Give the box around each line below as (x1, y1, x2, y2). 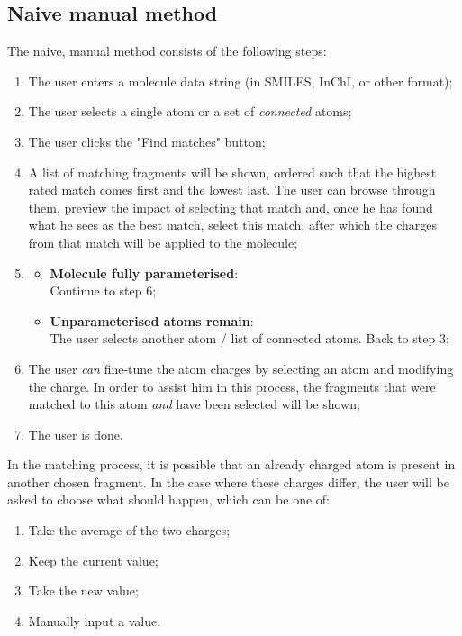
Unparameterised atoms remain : (50, 311, 254, 330)
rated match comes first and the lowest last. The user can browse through (28, 180, 436, 199)
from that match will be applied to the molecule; (28, 232, 298, 251)
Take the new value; (28, 581, 139, 600)
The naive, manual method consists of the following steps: (7, 41, 327, 60)
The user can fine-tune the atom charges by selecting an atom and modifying (28, 359, 454, 377)
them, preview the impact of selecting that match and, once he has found (28, 197, 433, 216)
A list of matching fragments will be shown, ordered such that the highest (28, 162, 437, 181)
